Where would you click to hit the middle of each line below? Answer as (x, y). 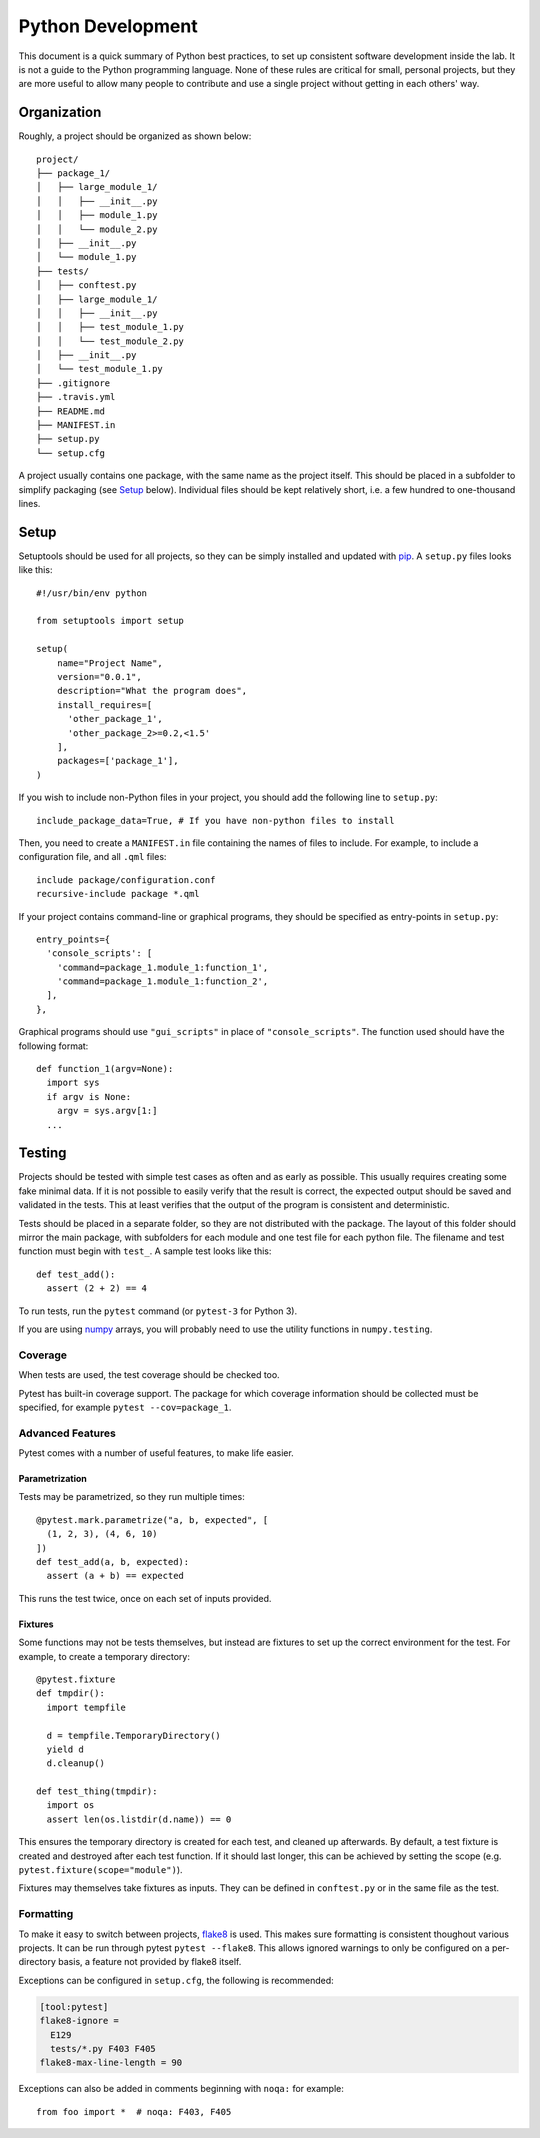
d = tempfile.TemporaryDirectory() (134, 1735)
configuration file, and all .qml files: (92, 857)
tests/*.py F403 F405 (103, 2048)
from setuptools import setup (110, 621)
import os (70, 1805)
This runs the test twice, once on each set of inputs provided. (145, 1598)
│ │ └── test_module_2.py (110, 341)
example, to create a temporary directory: (104, 1656)
